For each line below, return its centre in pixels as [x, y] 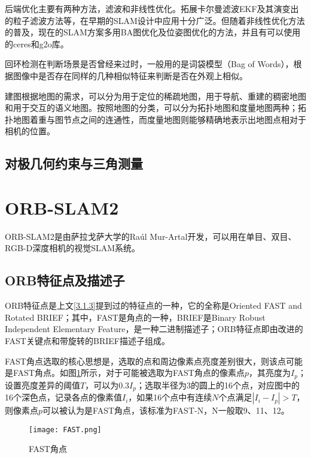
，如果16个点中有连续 [170, 397]
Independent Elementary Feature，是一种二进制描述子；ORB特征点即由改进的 [154, 329]
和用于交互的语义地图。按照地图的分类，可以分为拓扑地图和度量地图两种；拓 [155, 108]
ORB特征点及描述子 [65, 280]
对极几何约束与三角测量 [74, 163]
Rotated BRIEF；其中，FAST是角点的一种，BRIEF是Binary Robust [135, 317]
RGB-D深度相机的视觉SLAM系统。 [73, 248]
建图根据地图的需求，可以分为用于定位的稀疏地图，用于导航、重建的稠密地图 [155, 96]
